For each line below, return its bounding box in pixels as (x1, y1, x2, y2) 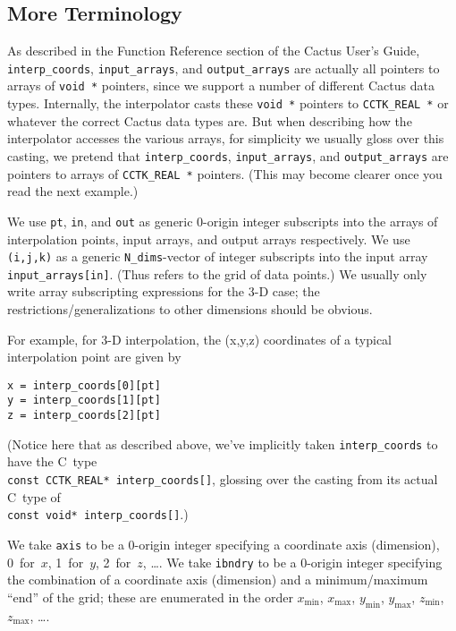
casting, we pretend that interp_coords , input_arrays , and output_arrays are (7, 146, 449, 165)
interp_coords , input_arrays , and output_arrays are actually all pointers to (7, 58, 440, 77)
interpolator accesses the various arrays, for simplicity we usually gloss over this (7, 129, 444, 148)
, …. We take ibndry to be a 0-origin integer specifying (142, 552, 443, 571)
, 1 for (47, 552, 84, 571)
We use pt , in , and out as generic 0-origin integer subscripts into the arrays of (7, 211, 438, 230)
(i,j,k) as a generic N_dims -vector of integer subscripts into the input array (7, 247, 428, 266)
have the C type (7, 452, 97, 471)
